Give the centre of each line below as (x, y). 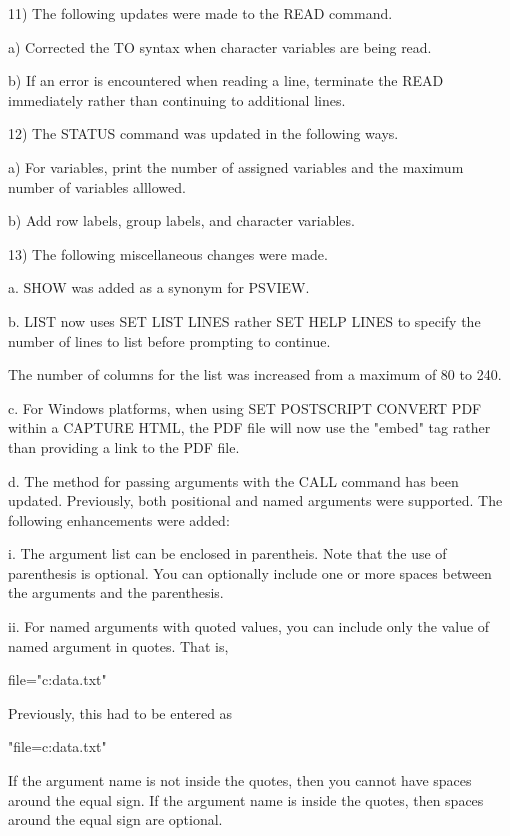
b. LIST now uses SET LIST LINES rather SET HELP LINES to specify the (244, 320)
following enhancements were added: (119, 519)
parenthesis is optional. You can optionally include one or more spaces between (250, 572)
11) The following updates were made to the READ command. (200, 13)
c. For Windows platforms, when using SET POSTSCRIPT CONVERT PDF (245, 407)
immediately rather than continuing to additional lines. (177, 99)
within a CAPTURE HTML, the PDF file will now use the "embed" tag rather (249, 427)
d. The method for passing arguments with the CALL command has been (233, 480)
